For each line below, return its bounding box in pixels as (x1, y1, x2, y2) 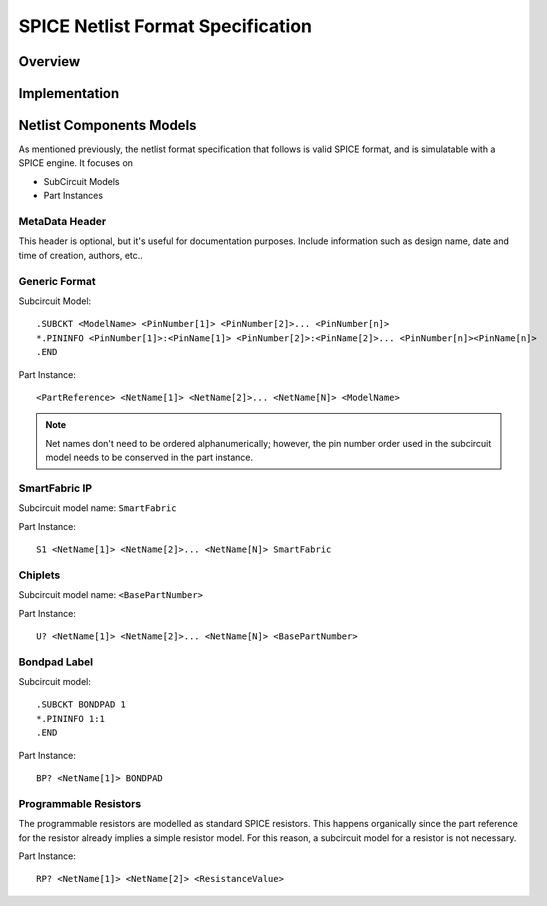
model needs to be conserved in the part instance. (45, 451, 254, 464)
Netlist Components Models (18, 117, 197, 134)
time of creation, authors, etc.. (18, 249, 144, 261)
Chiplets (18, 568, 61, 582)
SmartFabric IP (18, 481, 93, 495)
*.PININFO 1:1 (36, 713, 105, 724)
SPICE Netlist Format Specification (18, 15, 313, 37)
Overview (18, 53, 81, 70)
